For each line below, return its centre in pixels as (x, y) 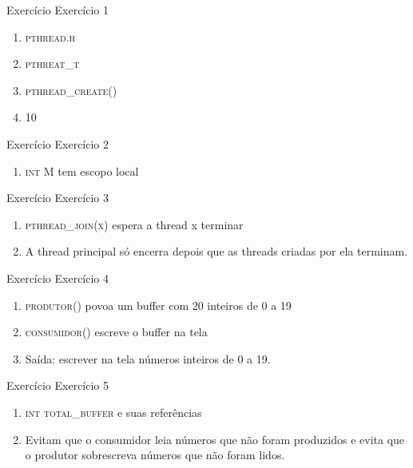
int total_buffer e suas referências (113, 412)
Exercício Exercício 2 (58, 143)
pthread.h (50, 36)
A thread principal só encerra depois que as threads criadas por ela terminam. (216, 251)
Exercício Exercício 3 (58, 198)
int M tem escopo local (82, 171)
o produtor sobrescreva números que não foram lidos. (155, 455)
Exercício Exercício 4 (58, 278)
